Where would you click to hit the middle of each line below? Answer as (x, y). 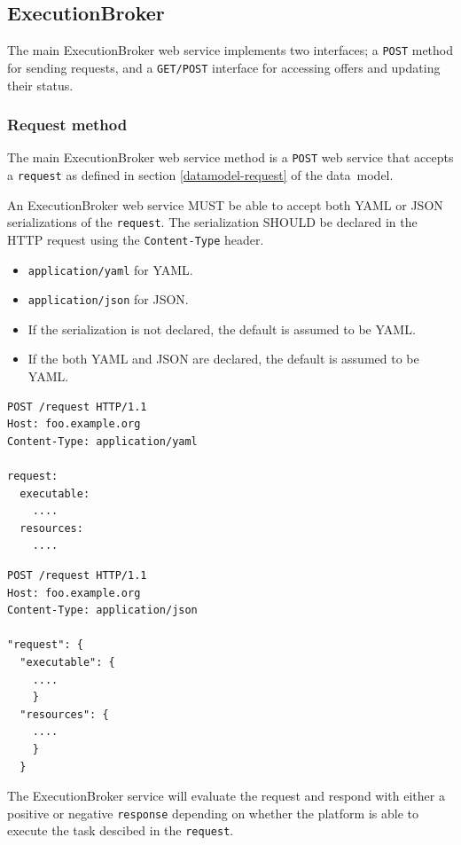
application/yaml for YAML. (110, 269)
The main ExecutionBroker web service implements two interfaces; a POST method (230, 50)
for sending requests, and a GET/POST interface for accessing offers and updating (224, 67)
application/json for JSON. (108, 299)
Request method (67, 125)
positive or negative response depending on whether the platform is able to (213, 813)
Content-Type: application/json (102, 610)
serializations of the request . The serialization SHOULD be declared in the (212, 222)
